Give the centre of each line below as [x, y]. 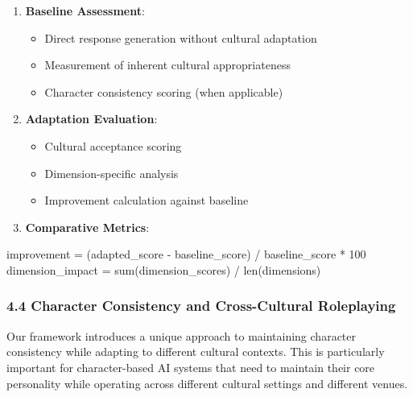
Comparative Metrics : [87, 227]
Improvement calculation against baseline [147, 200]
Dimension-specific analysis [112, 173]
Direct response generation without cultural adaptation [181, 37]
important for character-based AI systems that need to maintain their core [191, 367]
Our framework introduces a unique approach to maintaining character [181, 335]
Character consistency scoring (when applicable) [164, 91]
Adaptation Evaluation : [91, 119]
